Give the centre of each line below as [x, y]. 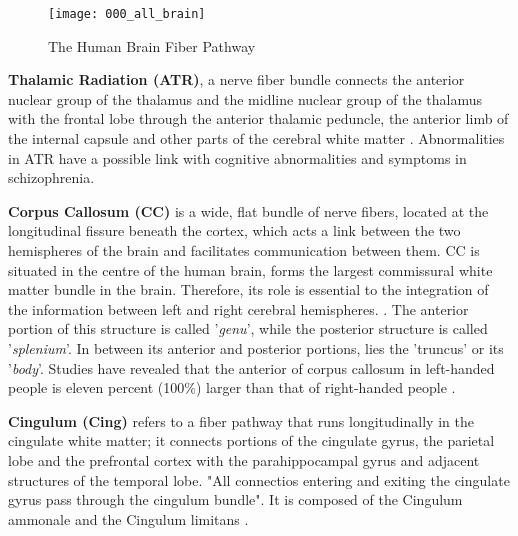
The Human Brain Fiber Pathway [152, 45]
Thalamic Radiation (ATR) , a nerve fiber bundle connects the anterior [236, 79]
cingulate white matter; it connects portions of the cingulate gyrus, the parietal [251, 440]
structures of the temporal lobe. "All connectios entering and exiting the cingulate [259, 479]
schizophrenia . [51, 177]
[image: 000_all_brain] [127, 14]
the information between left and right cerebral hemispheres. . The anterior [238, 308]
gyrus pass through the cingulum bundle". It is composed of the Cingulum [235, 499]
